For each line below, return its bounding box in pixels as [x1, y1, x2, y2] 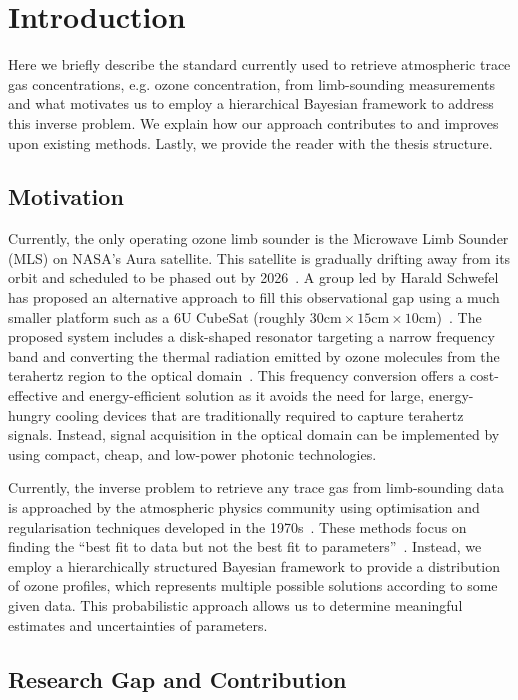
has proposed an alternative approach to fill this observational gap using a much [8, 287, 500, 308]
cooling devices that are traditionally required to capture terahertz [55, 404, 464, 425]
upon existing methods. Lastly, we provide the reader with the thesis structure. [8, 132, 493, 153]
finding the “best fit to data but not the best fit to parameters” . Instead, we [8, 536, 482, 557]
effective [8, 385, 58, 406]
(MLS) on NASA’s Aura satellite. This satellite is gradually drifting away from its [8, 247, 511, 268]
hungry [8, 404, 51, 425]
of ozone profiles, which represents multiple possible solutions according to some [8, 575, 498, 596]
